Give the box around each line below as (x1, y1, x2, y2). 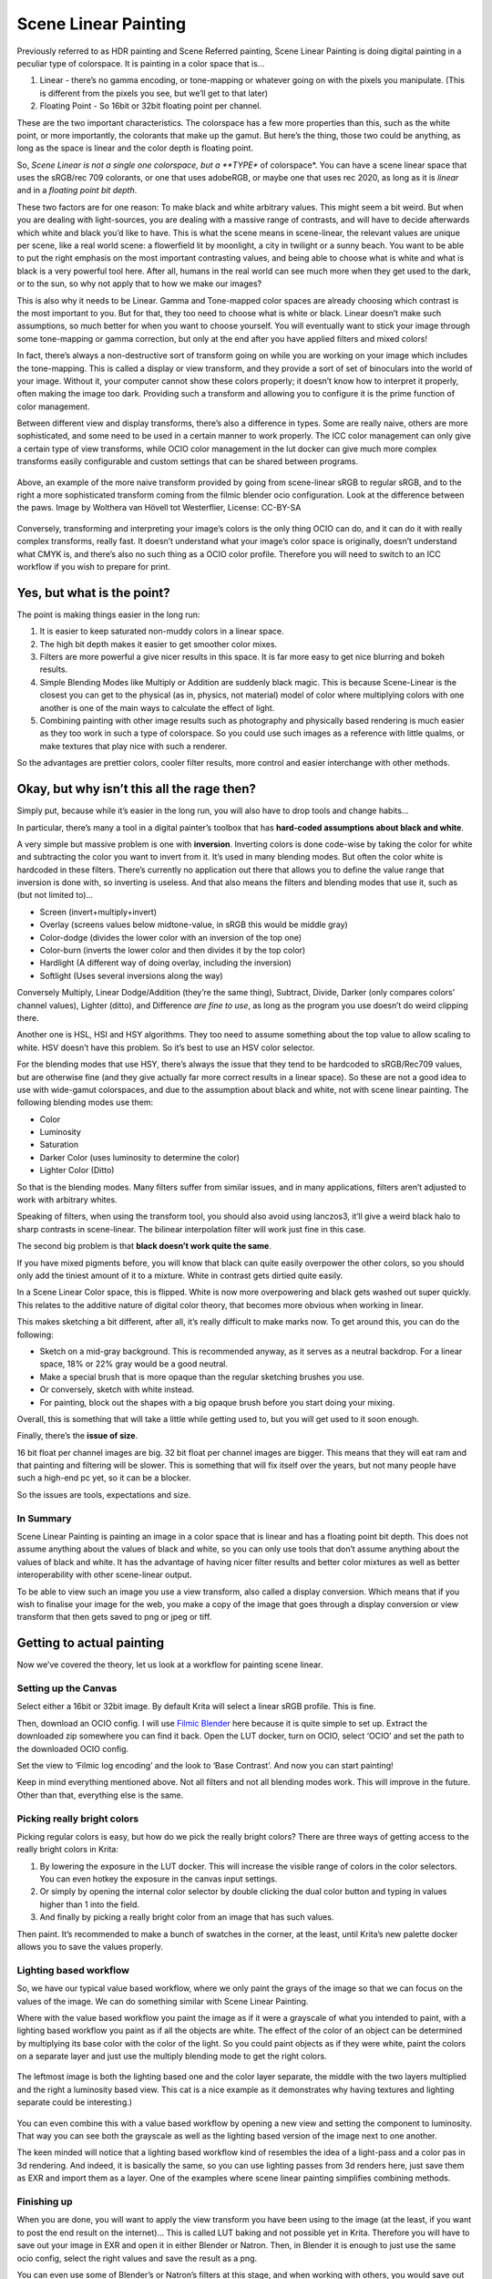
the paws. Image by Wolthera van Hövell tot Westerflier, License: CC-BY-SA (16, 502, 302, 513)
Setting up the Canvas (16, 1682, 118, 1695)
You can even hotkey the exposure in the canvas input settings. (39, 1873, 278, 1884)
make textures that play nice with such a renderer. (39, 740, 228, 751)
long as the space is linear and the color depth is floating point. (16, 142, 254, 154)
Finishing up (16, 2195, 73, 2208)
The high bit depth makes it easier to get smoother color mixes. (39, 638, 278, 649)
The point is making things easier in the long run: (16, 609, 200, 620)
